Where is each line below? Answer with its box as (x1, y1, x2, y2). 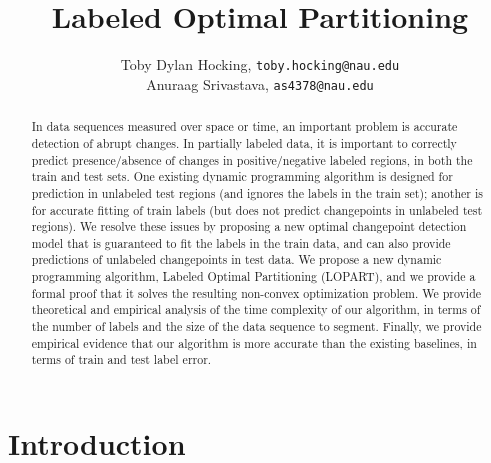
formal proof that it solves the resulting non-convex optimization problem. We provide (31, 284, 482, 301)
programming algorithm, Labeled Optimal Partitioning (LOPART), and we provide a (31, 268, 476, 285)
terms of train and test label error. (31, 351, 212, 368)
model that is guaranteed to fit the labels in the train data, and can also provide (31, 234, 451, 251)
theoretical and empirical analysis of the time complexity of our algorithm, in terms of (31, 301, 481, 318)
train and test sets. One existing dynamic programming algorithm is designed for (31, 168, 453, 185)
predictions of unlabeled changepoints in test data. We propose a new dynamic (31, 251, 442, 268)
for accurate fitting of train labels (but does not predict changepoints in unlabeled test (31, 201, 483, 218)
